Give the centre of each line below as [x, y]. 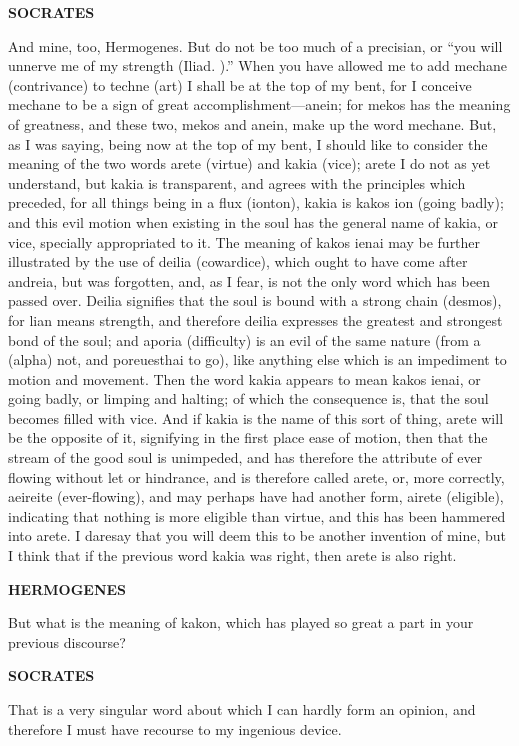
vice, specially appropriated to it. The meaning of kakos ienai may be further [244, 241]
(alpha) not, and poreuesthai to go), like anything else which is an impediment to [257, 359]
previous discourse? [67, 641]
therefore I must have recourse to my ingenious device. [175, 728]
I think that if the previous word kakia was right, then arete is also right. [232, 555]
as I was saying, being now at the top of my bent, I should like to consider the [248, 143]
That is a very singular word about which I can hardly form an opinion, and [242, 709]
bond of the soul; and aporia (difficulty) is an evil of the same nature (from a [244, 339]
